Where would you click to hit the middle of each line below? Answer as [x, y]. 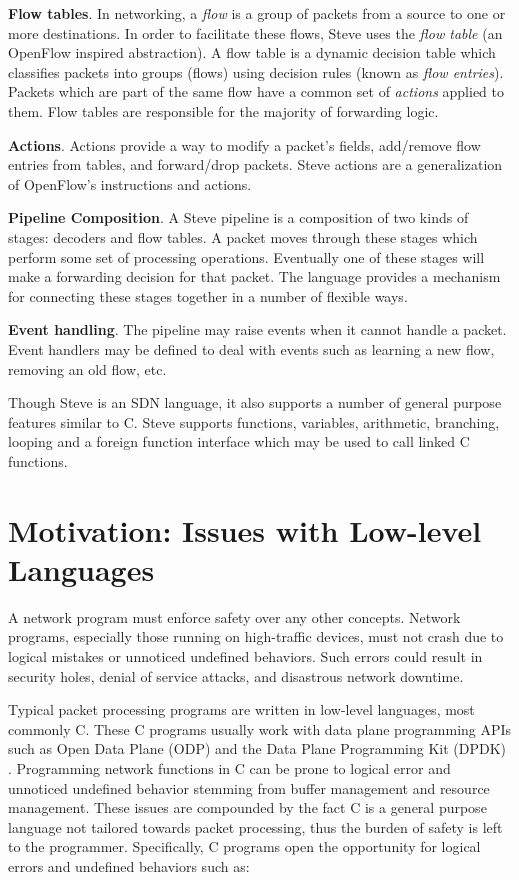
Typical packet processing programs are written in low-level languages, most [241, 709]
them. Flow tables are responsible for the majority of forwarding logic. [223, 110]
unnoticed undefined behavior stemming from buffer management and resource [249, 787]
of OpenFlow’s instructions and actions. [130, 183]
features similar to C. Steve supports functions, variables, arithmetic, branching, [254, 421]
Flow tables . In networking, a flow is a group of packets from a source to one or [257, 13]
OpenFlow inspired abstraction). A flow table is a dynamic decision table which [252, 52]
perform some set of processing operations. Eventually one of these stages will [246, 256]
